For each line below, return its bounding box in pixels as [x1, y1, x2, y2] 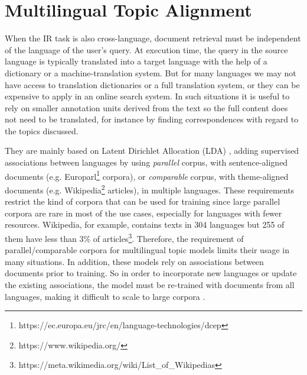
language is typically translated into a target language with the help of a [5, 55, 267, 67]
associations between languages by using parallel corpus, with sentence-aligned [5, 156, 288, 169]
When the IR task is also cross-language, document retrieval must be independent [5, 32, 301, 44]
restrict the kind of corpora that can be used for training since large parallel [5, 195, 280, 208]
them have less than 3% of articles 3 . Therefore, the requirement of [5, 230, 244, 244]
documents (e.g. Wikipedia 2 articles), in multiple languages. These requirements [5, 182, 295, 196]
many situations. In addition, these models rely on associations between [5, 255, 264, 267]
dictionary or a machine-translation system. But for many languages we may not [5, 66, 296, 79]
